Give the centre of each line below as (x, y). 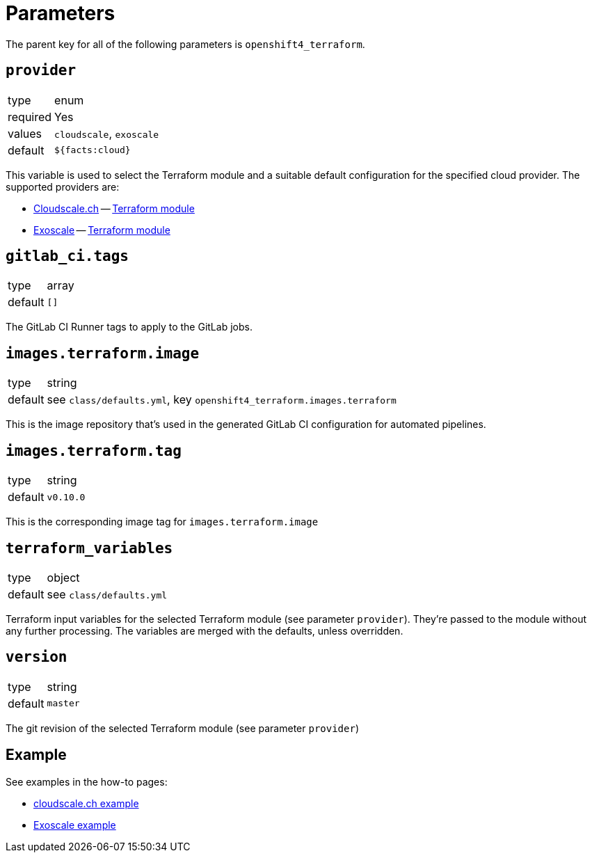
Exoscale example (75, 825)
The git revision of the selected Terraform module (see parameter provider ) (182, 728)
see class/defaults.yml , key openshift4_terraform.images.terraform (222, 400)
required (30, 117)
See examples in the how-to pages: (87, 781)
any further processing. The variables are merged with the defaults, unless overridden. (205, 630)
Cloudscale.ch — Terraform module (114, 208)
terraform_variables (89, 548)
